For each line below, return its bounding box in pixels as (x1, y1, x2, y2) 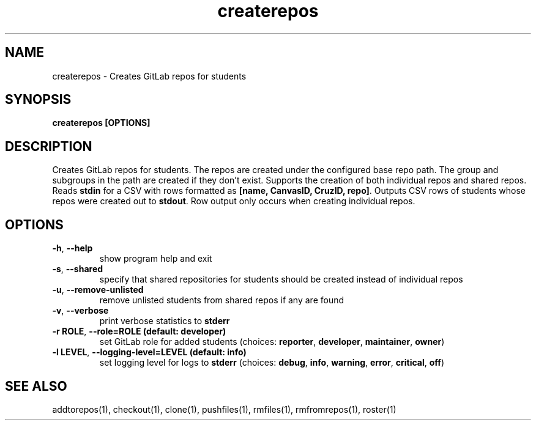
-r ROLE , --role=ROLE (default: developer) (52, 326, 226, 337)
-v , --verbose (52, 305, 109, 316)
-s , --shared (52, 264, 103, 275)
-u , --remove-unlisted (52, 284, 144, 295)
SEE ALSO (5, 378, 67, 394)
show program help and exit (99, 253, 212, 264)
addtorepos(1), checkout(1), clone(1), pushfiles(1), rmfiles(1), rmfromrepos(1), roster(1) (52, 404, 396, 415)
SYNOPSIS (5, 92, 72, 108)
